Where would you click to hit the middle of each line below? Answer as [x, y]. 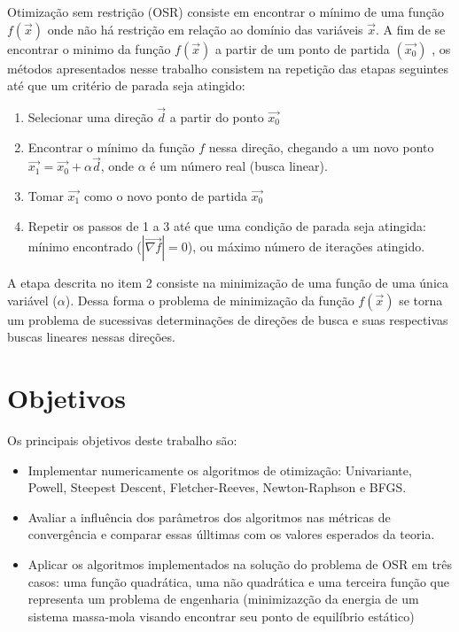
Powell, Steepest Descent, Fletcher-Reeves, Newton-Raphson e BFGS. [217, 487]
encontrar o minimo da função [89, 48]
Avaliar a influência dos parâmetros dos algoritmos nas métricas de [209, 516]
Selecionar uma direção [90, 117]
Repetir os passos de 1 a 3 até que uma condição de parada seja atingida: [227, 225]
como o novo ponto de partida [165, 196]
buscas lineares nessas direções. [91, 337]
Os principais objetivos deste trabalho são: [122, 440]
